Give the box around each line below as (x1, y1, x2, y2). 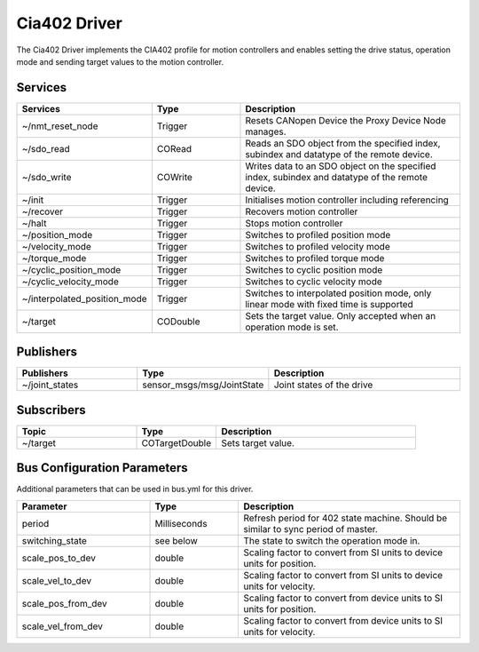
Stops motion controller (245, 217, 343, 229)
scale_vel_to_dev (21, 574, 92, 586)
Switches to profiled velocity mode (245, 240, 390, 252)
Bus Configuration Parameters (16, 460, 188, 475)
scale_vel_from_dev (21, 620, 104, 632)
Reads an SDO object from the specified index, (245, 137, 441, 149)
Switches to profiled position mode (245, 228, 391, 241)
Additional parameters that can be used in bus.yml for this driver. (16, 484, 254, 495)
